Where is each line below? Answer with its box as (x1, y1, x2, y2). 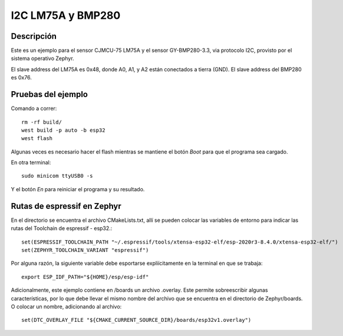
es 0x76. (11, 74, 32, 81)
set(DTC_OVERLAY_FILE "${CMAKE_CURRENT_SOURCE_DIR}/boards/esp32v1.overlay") (21, 317, 252, 324)
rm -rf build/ (21, 118, 62, 125)
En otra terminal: (11, 159, 51, 166)
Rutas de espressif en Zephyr (11, 201, 122, 211)
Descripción (11, 31, 57, 41)
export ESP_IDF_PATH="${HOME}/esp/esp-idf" (21, 274, 149, 280)
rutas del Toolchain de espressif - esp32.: (11, 225, 113, 232)
